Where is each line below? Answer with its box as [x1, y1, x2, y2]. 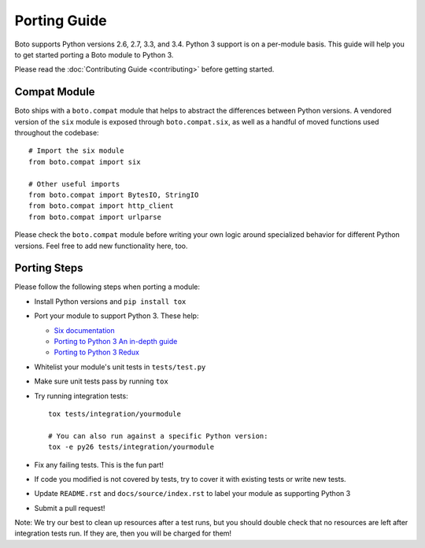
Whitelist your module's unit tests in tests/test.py [34, 362, 206, 372]
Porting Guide [14, 12, 107, 29]
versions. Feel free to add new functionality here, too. [14, 241, 188, 250]
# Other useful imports [28, 180, 120, 188]
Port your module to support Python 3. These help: [34, 311, 199, 320]
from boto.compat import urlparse [28, 213, 161, 221]
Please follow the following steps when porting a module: [14, 282, 201, 291]
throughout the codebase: [14, 128, 99, 138]
